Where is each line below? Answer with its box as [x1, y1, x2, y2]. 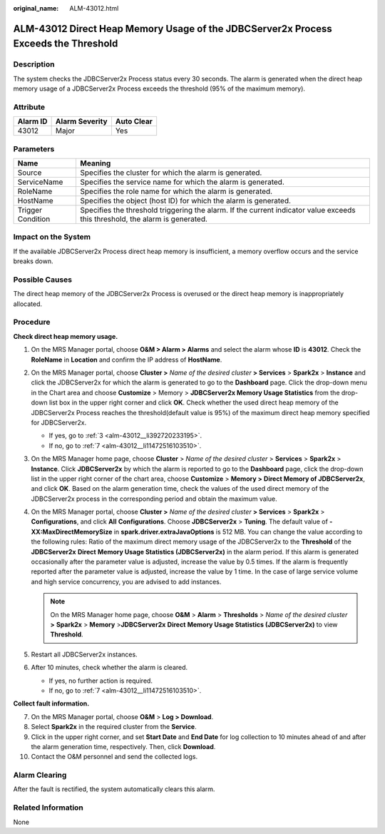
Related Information [13, 803, 83, 813]
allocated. [13, 300, 43, 308]
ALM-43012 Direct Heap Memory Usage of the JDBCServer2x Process [13, 22, 333, 35]
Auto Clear [115, 116, 153, 126]
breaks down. [13, 257, 53, 265]
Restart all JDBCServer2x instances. [31, 650, 138, 658]
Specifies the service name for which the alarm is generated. [80, 177, 285, 187]
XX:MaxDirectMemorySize [31, 527, 113, 536]
